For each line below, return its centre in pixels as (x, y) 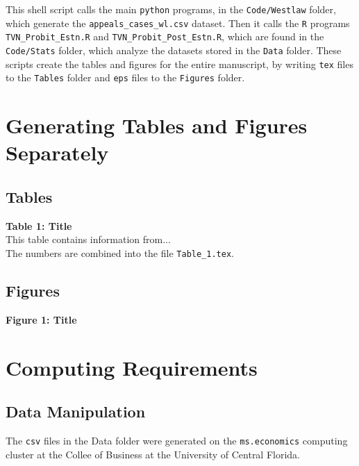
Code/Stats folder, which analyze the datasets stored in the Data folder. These (174, 50)
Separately (57, 152)
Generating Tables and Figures (157, 125)
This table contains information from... (88, 239)
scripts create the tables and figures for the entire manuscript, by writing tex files (179, 64)
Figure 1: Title (41, 319)
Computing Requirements (132, 367)
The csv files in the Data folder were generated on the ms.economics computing (177, 440)
